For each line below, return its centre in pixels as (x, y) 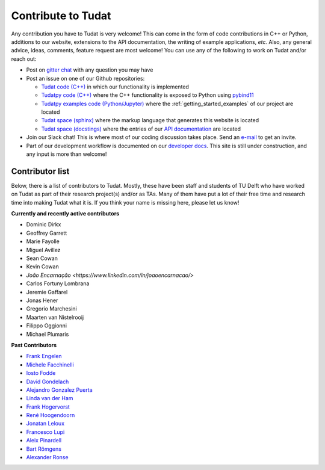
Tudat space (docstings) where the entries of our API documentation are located (141, 129)
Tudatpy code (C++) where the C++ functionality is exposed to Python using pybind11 (147, 95)
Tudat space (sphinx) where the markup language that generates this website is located (150, 120)
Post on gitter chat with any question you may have (90, 70)
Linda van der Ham (50, 398)
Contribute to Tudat (61, 16)
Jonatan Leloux (45, 424)
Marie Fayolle (43, 241)
